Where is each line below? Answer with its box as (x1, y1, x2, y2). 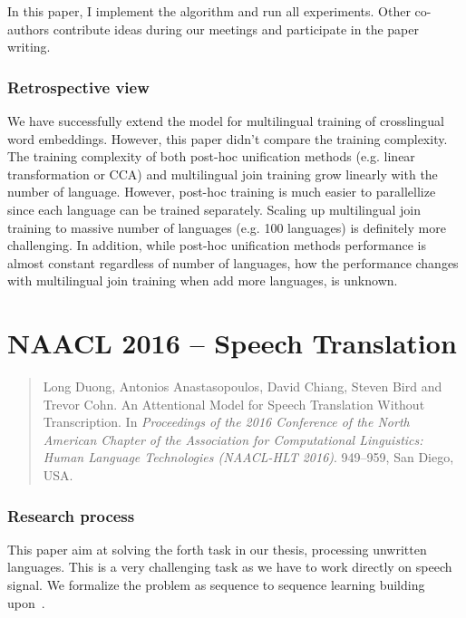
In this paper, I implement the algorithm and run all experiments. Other (7, 2, 411, 20)
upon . (7, 593, 45, 612)
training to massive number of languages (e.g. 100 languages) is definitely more (7, 217, 446, 237)
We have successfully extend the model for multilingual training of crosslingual (7, 111, 444, 130)
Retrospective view (7, 75, 150, 98)
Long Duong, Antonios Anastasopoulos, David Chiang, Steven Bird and (43, 377, 442, 396)
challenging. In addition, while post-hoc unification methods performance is (7, 236, 426, 255)
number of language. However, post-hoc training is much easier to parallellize (7, 182, 436, 201)
